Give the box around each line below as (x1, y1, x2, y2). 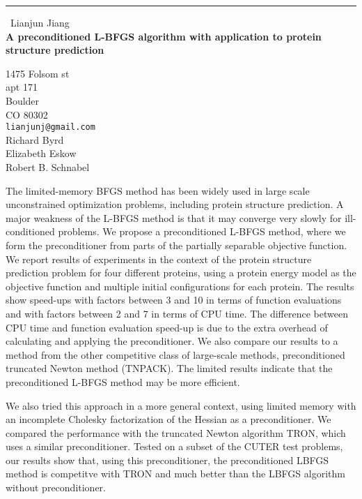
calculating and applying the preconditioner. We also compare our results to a (6, 334, 338, 348)
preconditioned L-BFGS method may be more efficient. (6, 374, 240, 389)
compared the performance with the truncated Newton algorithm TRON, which (6, 425, 346, 440)
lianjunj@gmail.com (6, 122, 95, 133)
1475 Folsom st (6, 66, 70, 80)
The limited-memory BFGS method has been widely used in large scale (6, 183, 310, 198)
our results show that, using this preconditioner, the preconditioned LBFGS (6, 452, 329, 467)
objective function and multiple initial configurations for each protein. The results (6, 278, 354, 293)
